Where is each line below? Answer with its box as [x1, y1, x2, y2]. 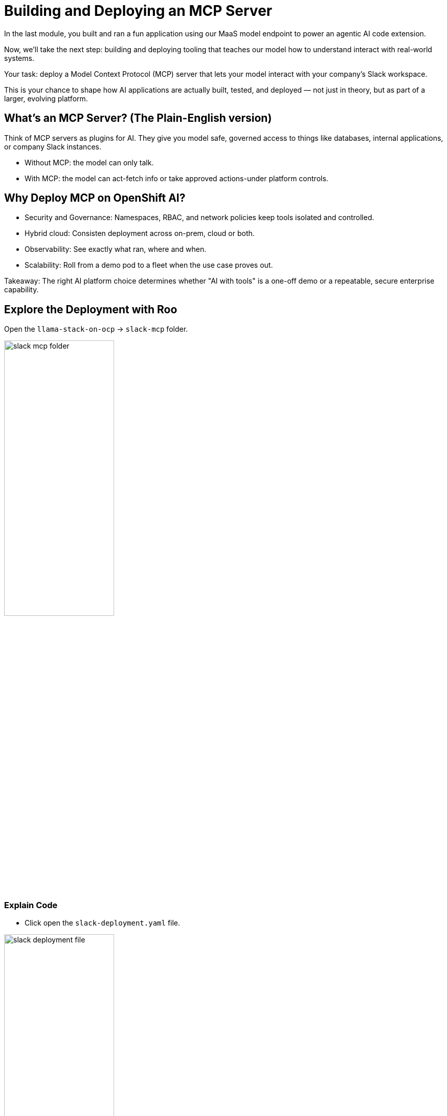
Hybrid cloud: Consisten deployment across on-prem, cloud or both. [25, 229, 255, 238]
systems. [4, 53, 34, 62]
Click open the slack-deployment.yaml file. [25, 918, 181, 928]
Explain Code [4, 899, 58, 910]
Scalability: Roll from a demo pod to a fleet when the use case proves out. [25, 261, 273, 270]
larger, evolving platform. [4, 94, 88, 103]
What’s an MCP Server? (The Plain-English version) [4, 112, 272, 125]
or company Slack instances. [4, 142, 101, 151]
